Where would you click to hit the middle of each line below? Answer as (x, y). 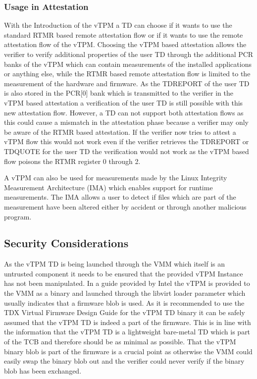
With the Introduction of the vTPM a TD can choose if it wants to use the (118, 25)
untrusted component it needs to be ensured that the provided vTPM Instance (124, 273)
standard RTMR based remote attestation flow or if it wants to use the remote (124, 34)
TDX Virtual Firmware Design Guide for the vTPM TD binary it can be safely (125, 312)
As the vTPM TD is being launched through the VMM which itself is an (115, 264)
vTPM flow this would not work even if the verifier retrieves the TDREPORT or (127, 141)
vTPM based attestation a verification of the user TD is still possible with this (124, 102)
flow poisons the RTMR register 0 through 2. (72, 161)
